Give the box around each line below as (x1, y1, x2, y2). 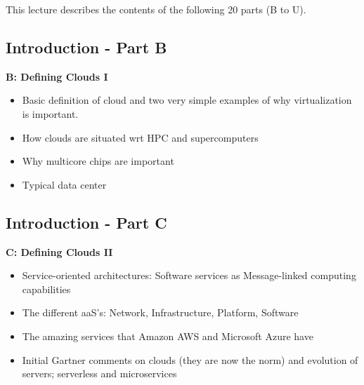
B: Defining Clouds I (6, 69, 108, 83)
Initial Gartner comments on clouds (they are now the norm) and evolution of (22, 352, 358, 367)
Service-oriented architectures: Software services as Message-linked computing (22, 268, 356, 283)
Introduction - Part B (6, 36, 167, 58)
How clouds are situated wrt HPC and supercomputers (22, 130, 259, 144)
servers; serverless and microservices (22, 366, 177, 381)
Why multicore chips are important (22, 154, 174, 168)
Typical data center (22, 177, 107, 191)
